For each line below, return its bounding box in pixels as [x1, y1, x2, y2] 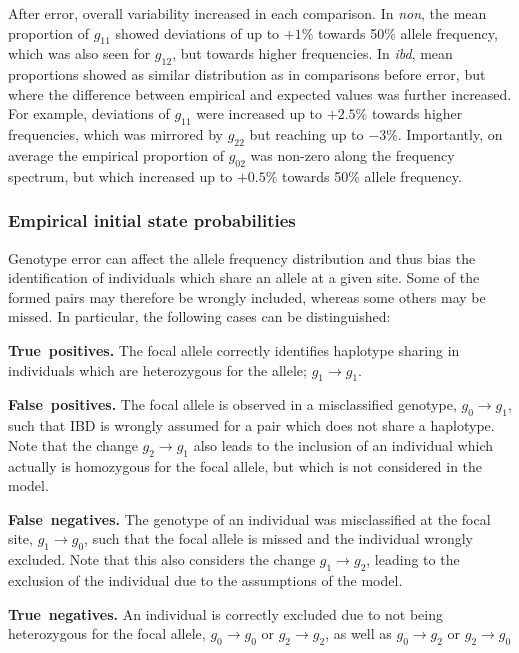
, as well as [325, 623, 392, 644]
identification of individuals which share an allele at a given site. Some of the [8, 267, 480, 288]
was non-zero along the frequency [250, 144, 455, 165]
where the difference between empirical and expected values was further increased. [8, 83, 512, 104]
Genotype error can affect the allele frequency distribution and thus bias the [8, 247, 476, 268]
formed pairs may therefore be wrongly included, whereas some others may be [8, 286, 486, 307]
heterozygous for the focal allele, [8, 623, 206, 644]
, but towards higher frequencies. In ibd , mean [172, 43, 453, 64]
